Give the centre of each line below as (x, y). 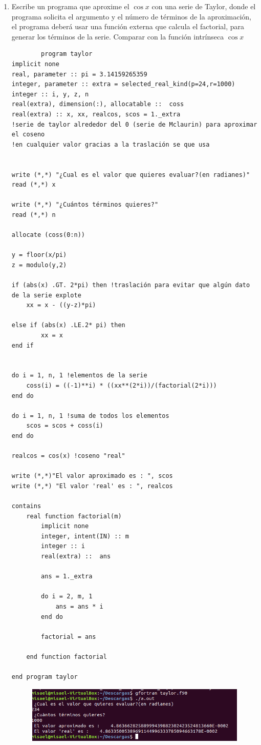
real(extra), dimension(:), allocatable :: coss (98, 104)
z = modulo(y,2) (39, 265)
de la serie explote (46, 295)
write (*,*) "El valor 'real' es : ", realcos (92, 486)
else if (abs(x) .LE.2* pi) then (68, 325)
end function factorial (67, 657)
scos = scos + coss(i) (65, 426)
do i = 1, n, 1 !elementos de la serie (79, 376)
